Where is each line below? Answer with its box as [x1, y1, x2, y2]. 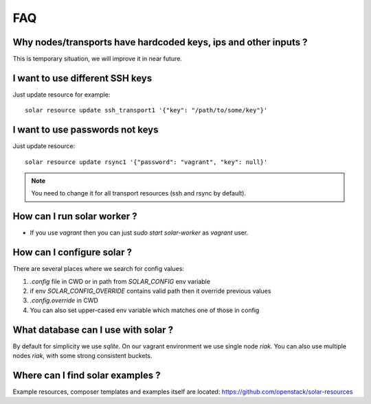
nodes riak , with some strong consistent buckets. [12, 352, 153, 360]
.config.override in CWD [30, 296, 99, 305]
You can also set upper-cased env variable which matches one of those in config [30, 306, 260, 314]
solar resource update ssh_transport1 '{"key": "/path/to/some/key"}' [25, 106, 268, 115]
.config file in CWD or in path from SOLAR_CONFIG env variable [30, 277, 211, 285]
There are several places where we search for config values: [12, 265, 185, 273]
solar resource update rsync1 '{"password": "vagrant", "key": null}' [25, 158, 268, 166]
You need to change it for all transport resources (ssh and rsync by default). [31, 189, 247, 198]
